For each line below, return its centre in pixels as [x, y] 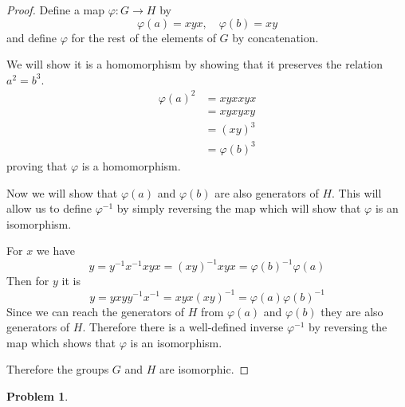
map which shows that [61, 342]
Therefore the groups [58, 369]
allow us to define [49, 208]
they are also [352, 311]
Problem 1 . [37, 395]
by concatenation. [275, 37]
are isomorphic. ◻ [204, 369]
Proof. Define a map [56, 10]
